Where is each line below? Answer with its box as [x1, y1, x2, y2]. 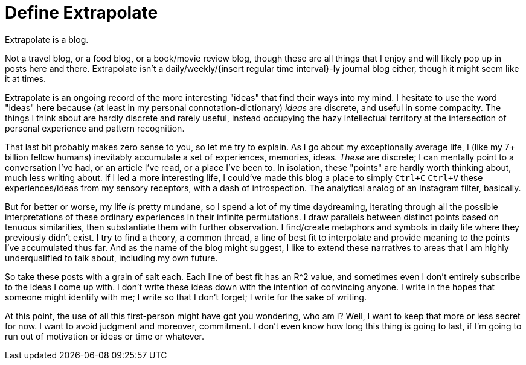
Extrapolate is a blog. [5, 34, 89, 45]
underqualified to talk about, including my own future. [5, 252, 218, 263]
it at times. [5, 73, 47, 84]
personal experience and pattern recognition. [5, 122, 185, 133]
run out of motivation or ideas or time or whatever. [5, 331, 205, 341]
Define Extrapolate [5, 2, 158, 23]
